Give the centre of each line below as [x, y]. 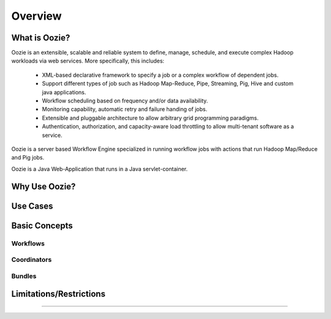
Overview [36, 16]
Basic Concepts [42, 225]
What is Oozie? [41, 38]
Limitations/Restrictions [58, 294]
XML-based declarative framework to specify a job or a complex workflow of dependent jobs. [160, 75]
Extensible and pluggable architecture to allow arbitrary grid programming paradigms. [150, 118]
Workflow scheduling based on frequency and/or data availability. [125, 101]
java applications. [64, 92]
